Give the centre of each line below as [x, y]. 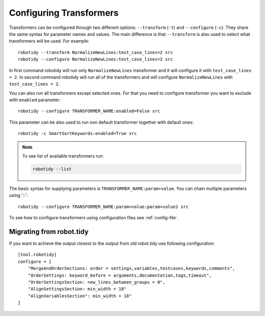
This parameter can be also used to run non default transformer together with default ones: [101, 122]
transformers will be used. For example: [49, 41]
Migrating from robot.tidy [49, 231]
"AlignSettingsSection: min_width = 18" [77, 289]
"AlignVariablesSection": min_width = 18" [80, 296]
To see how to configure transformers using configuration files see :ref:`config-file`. [94, 218]
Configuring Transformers [64, 13]
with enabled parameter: [35, 100]
